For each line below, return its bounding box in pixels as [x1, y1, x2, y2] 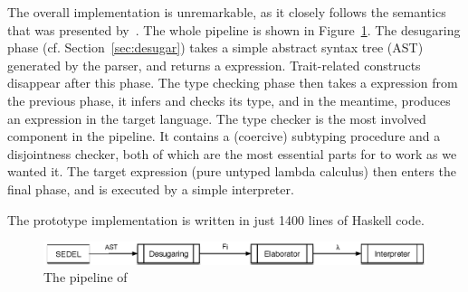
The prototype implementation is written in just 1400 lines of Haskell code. [7, 210, 425, 229]
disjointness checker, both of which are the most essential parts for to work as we [7, 144, 457, 163]
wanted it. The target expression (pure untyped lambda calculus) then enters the [7, 162, 456, 181]
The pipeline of [43, 268, 128, 287]
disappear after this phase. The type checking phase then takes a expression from [7, 73, 458, 92]
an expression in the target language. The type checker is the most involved [7, 108, 426, 127]
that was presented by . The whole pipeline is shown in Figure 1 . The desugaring [7, 20, 461, 39]
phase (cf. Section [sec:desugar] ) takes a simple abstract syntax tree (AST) [7, 38, 424, 57]
